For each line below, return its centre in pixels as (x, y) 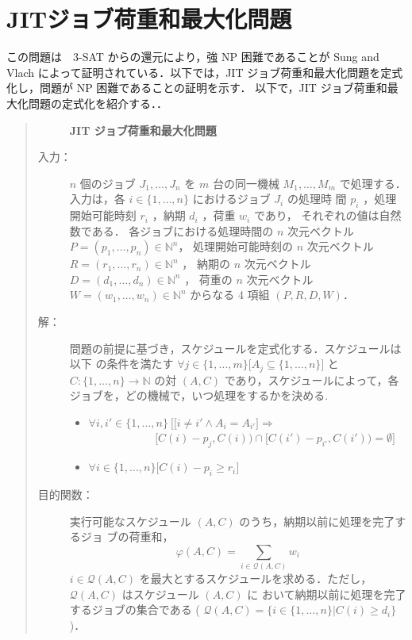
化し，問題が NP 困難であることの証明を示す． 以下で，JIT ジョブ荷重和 (197, 88)
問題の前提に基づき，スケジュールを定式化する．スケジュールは (235, 348)
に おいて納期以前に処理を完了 (327, 594)
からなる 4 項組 (230, 295)
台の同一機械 (246, 183)
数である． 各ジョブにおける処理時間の (171, 230)
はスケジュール (160, 594)
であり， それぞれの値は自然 (327, 215)
